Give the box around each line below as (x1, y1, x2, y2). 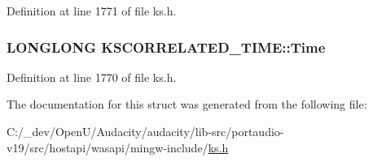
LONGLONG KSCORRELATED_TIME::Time (7, 36, 326, 57)
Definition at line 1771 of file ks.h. (7, 2, 177, 19)
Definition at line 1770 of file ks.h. (7, 68, 177, 85)
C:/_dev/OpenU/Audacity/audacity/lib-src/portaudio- (7, 123, 284, 139)
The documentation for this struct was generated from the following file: (7, 96, 367, 113)
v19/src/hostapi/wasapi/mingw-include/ (7, 139, 208, 156)
